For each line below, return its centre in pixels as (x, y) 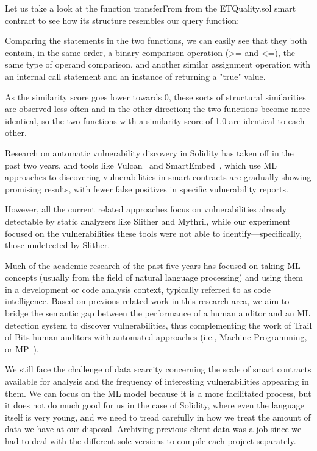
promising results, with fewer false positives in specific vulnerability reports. (147, 188)
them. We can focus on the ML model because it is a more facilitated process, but (158, 393)
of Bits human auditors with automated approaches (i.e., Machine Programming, (156, 337)
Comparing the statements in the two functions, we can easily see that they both (156, 40)
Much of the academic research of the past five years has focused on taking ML (153, 265)
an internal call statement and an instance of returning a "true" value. (135, 76)
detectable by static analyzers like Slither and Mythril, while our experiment (148, 221)
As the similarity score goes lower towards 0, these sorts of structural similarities (155, 96)
